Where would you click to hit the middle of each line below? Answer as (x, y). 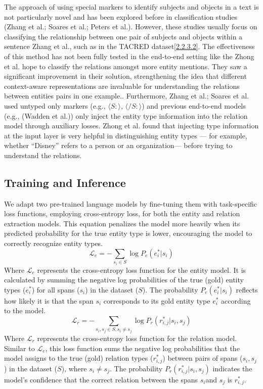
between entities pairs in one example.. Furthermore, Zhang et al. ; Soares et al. (126, 96)
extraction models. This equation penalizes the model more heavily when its (122, 223)
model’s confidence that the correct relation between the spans (101, 379)
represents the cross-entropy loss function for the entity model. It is (142, 270)
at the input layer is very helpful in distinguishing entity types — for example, (126, 135)
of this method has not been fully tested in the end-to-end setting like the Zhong (129, 56)
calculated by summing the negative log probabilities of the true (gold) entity (124, 280)
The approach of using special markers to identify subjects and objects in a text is (131, 7)
